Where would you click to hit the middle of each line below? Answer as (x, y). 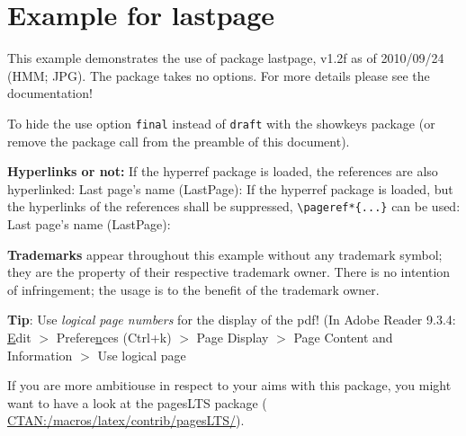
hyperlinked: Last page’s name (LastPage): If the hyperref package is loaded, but (230, 188)
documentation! (50, 93)
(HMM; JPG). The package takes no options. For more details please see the (219, 75)
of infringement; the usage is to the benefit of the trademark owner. (193, 289)
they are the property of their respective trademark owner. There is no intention (229, 272)
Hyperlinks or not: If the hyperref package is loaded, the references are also (223, 171)
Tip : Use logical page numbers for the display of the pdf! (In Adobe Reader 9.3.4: (232, 320)
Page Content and (343, 337)
